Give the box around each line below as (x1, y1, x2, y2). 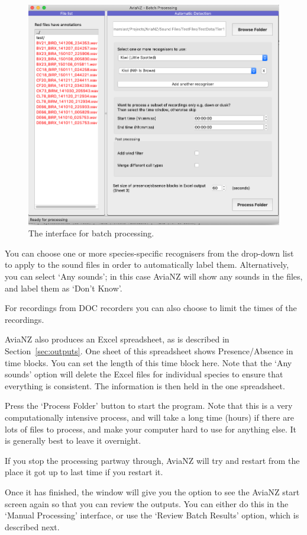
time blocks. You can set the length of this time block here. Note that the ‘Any (5, 356, 292, 369)
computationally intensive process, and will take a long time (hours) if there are (5, 411, 294, 423)
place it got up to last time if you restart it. (5, 466, 163, 478)
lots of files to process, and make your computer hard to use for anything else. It (5, 422, 296, 435)
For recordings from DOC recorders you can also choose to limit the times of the (5, 302, 297, 314)
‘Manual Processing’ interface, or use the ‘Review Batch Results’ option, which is (5, 509, 299, 521)
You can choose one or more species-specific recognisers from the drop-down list (5, 246, 294, 259)
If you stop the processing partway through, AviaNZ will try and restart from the (5, 454, 300, 466)
